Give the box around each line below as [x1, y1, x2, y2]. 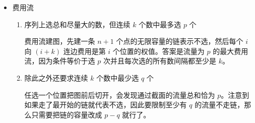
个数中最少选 [96, 72, 139, 83]
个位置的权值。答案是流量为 [112, 45, 205, 56]
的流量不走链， [195, 99, 244, 110]
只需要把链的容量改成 [31, 109, 102, 119]
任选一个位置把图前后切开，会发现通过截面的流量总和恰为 [24, 89, 215, 100]
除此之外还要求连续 [24, 72, 88, 83]
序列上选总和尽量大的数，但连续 [24, 19, 131, 29]
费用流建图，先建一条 [24, 36, 95, 46]
